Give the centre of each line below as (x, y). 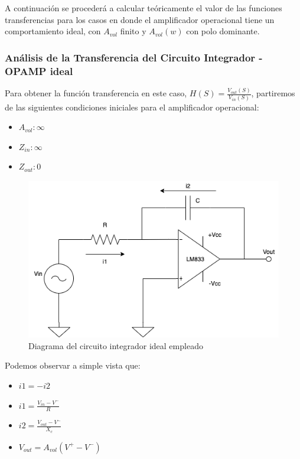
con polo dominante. (223, 31)
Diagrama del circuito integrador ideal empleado (116, 345)
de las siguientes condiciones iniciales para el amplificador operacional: (132, 107)
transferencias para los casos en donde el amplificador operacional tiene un (140, 19)
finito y (133, 31)
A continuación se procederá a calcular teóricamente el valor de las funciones (144, 8)
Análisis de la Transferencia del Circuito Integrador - (134, 57)
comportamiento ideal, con (53, 31)
